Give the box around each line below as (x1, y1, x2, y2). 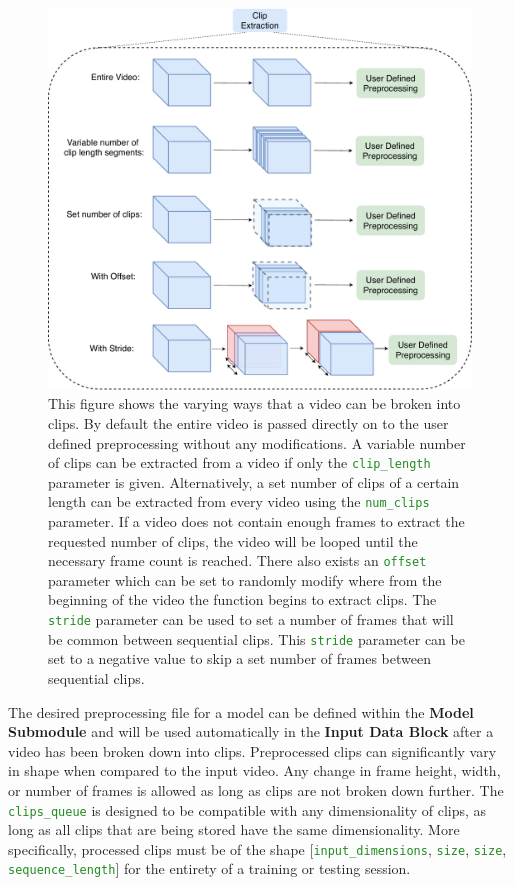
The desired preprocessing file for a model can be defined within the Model (8, 701, 474, 722)
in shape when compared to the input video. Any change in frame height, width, (8, 760, 501, 781)
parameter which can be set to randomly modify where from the (48, 569, 442, 590)
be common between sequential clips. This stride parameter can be (48, 628, 465, 649)
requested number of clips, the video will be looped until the (48, 530, 418, 551)
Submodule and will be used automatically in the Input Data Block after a (8, 721, 494, 742)
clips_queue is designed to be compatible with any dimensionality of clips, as (8, 799, 487, 820)
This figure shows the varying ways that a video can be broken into (48, 393, 461, 414)
